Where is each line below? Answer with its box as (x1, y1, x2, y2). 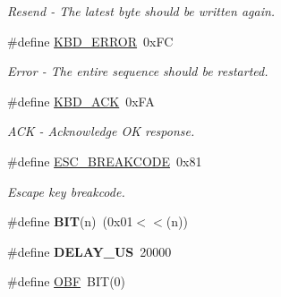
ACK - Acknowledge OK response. (7, 122, 195, 140)
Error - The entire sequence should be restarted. (7, 62, 268, 81)
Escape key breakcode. (7, 182, 125, 200)
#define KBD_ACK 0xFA (7, 91, 155, 110)
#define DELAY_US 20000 (7, 242, 172, 260)
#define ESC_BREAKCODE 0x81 (7, 151, 202, 170)
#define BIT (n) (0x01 (7, 212, 133, 231)
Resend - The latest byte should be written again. (7, 2, 276, 20)
